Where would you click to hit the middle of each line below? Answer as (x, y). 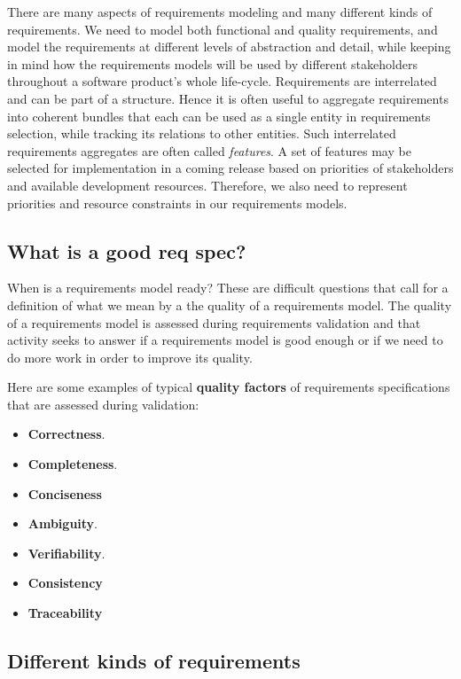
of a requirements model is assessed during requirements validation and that (214, 322)
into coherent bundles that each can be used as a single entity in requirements (219, 116)
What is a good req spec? (127, 250)
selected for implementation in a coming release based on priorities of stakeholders (230, 168)
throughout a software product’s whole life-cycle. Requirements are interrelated (222, 81)
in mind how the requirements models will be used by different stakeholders (212, 63)
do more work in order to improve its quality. (130, 357)
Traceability (65, 613)
